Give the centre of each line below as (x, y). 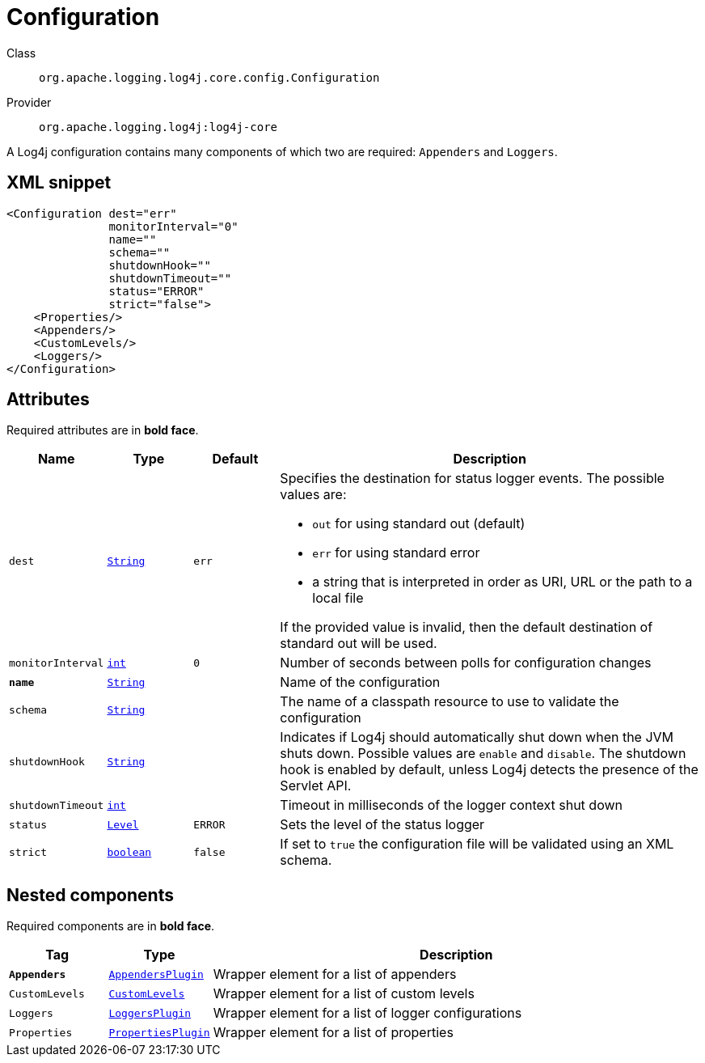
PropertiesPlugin (159, 1032)
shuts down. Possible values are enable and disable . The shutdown (483, 754)
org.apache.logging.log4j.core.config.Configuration (209, 77)
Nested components (90, 895)
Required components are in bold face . (111, 926)
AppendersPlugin (156, 974)
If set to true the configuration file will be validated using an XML (477, 844)
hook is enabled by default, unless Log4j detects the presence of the (489, 770)
